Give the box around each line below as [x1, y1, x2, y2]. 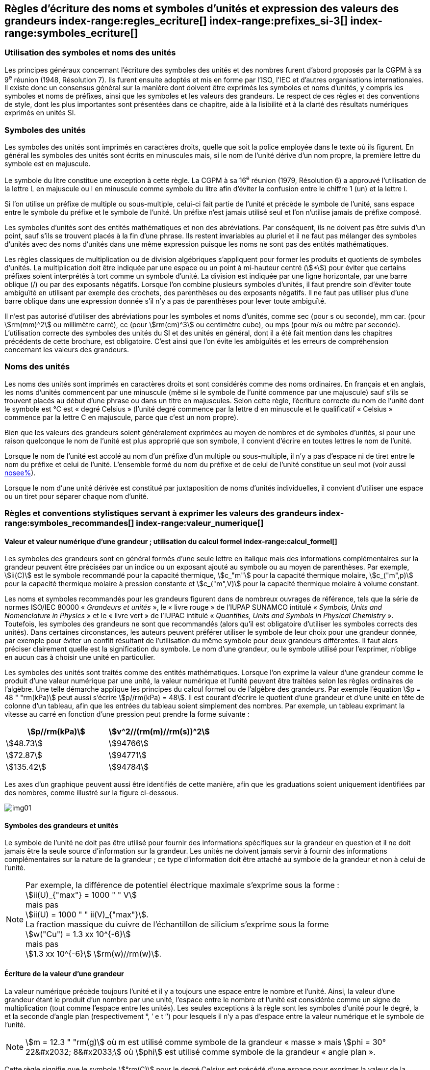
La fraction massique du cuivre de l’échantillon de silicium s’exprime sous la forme [25, 919, 329, 930]
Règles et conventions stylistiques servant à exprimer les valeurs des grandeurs [4, 508, 317, 518]
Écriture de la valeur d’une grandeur [4, 969, 124, 978]
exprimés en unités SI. [4, 108, 76, 117]
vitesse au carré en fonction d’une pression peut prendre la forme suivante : [4, 710, 250, 719]
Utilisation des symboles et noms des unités [4, 48, 176, 58]
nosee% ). [4, 468, 36, 477]
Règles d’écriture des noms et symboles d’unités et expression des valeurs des [4, 2, 399, 15]
